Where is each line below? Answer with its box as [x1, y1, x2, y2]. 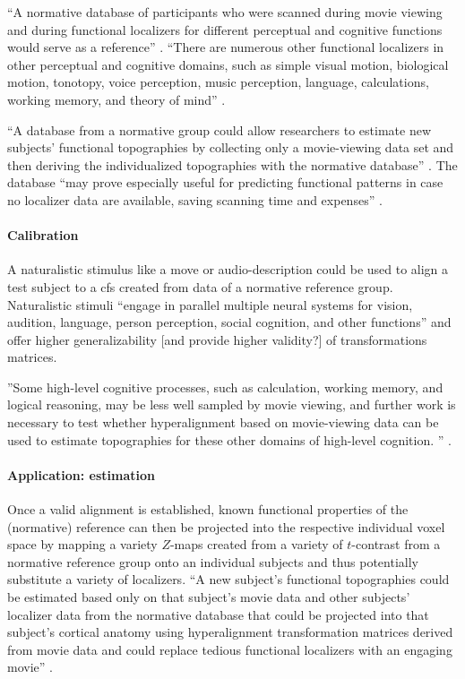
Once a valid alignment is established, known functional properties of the [7, 500, 409, 519]
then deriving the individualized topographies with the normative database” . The [7, 155, 458, 174]
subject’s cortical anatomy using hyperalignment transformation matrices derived [7, 623, 453, 641]
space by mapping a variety [7, 535, 158, 554]
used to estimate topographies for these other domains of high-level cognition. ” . [7, 430, 452, 449]
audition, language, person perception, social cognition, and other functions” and [7, 313, 452, 331]
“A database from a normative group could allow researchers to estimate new [7, 120, 431, 139]
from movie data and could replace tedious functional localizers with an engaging [7, 640, 452, 658]
